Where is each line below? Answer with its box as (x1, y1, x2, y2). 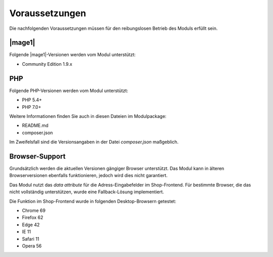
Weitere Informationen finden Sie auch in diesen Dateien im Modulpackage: (9, 113, 167, 119)
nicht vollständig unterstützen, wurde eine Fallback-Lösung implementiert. (9, 189, 164, 195)
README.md (22, 122, 49, 128)
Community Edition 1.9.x (22, 61, 73, 67)
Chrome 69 (22, 207, 45, 213)
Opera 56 (22, 243, 42, 249)
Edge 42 (22, 222, 40, 228)
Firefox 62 (22, 215, 43, 221)
